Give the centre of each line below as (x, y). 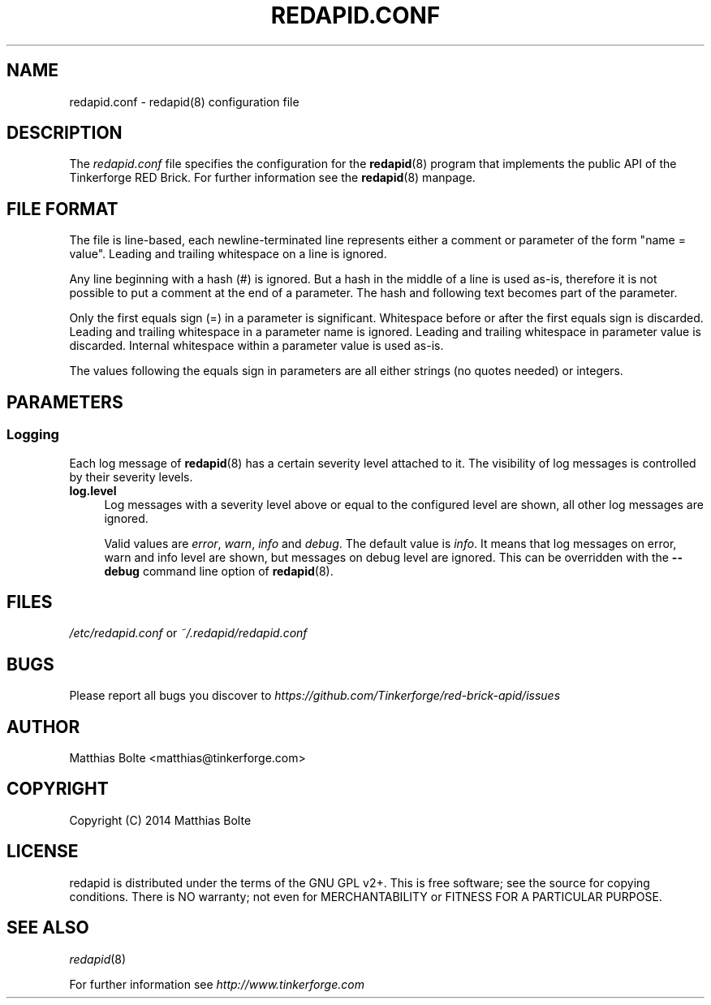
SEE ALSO (48, 928)
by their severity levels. (131, 477)
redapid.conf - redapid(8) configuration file (184, 101)
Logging (33, 435)
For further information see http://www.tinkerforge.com (217, 984)
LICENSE (43, 852)
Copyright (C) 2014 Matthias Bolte (160, 820)
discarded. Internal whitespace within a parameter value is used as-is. (256, 346)
